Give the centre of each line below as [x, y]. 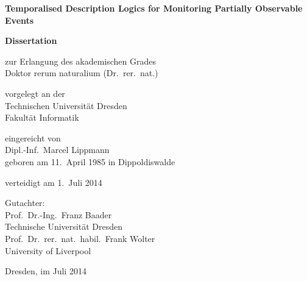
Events [19, 20]
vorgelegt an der [35, 93]
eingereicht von [33, 137]
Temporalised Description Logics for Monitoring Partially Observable [154, 8]
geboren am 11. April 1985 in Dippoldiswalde [90, 161]
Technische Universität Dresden [64, 226]
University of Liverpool [48, 250]
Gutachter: [25, 203]
